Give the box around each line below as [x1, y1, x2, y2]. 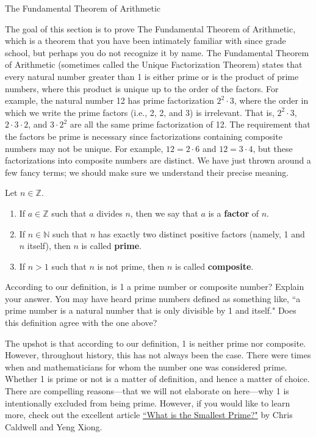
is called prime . [81, 239, 142, 252]
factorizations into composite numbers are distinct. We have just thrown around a [5, 154, 311, 167]
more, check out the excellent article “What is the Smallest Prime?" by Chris [5, 408, 293, 421]
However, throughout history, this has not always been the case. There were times [5, 349, 311, 361]
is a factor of [208, 206, 259, 219]
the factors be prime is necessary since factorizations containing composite [5, 129, 282, 142]
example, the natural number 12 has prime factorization [5, 94, 214, 107]
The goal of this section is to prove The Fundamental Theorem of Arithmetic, [5, 22, 296, 35]
